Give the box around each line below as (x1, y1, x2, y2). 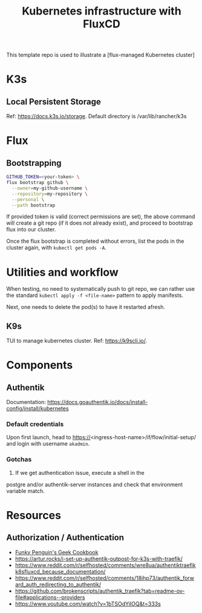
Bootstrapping (6, 157, 62, 168)
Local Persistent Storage (6, 96, 101, 107)
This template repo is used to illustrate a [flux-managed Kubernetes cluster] (6, 51, 195, 59)
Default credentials (6, 420, 64, 428)
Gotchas (6, 456, 32, 464)
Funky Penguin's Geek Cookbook (15, 548, 99, 555)
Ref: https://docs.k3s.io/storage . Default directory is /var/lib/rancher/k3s (6, 113, 187, 120)
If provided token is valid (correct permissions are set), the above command (6, 213, 195, 220)
